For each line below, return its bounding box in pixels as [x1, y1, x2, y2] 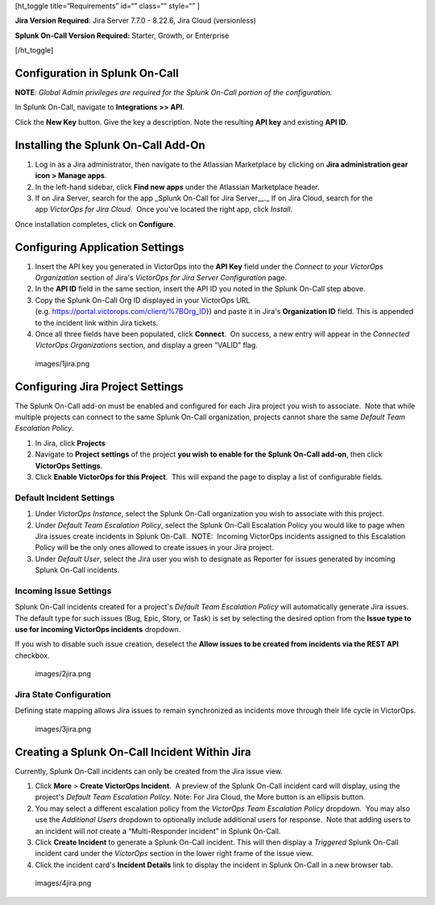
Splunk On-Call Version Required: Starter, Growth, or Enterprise [14, 31, 230, 40]
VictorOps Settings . [35, 461, 103, 470]
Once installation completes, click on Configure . [14, 219, 176, 229]
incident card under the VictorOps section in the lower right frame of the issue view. [35, 849, 313, 858]
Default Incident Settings [14, 492, 115, 503]
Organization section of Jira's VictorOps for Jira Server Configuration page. [35, 273, 288, 283]
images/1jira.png [35, 358, 90, 368]
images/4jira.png [35, 878, 92, 888]
